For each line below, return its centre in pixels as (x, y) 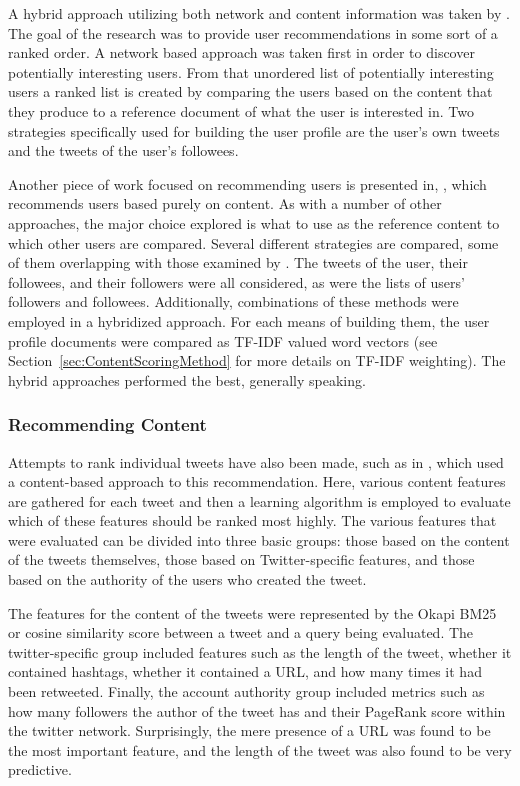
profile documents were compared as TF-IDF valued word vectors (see (223, 340)
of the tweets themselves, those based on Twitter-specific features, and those (241, 559)
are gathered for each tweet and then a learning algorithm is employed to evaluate (259, 500)
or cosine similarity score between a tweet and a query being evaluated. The (241, 632)
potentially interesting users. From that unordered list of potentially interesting (251, 71)
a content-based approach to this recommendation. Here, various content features (257, 481)
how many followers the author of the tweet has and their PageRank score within (257, 710)
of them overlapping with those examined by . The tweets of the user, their (238, 262)
